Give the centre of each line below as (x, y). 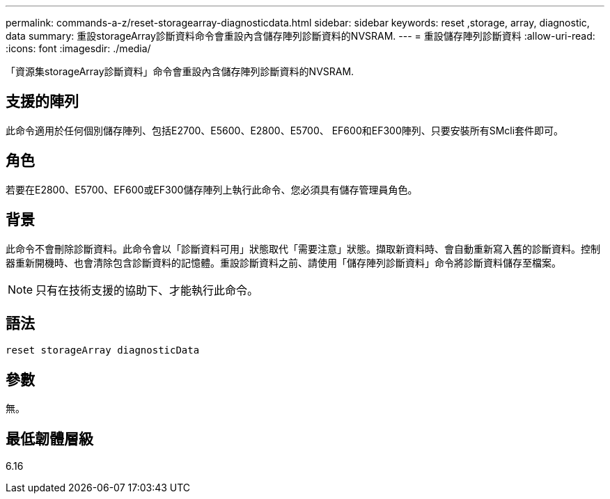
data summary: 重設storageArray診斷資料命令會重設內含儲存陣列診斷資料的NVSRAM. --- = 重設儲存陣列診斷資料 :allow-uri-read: (300, 36)
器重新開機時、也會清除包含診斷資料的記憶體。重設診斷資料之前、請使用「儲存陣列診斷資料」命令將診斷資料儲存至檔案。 (283, 262)
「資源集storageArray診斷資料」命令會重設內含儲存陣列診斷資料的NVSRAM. (180, 71)
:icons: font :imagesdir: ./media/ (78, 48)
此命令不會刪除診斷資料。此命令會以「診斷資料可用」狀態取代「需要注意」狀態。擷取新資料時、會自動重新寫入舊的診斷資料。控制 (303, 248)
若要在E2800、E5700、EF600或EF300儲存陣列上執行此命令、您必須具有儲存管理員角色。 (212, 189)
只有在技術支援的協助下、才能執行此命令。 (147, 290)
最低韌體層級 (49, 438)
